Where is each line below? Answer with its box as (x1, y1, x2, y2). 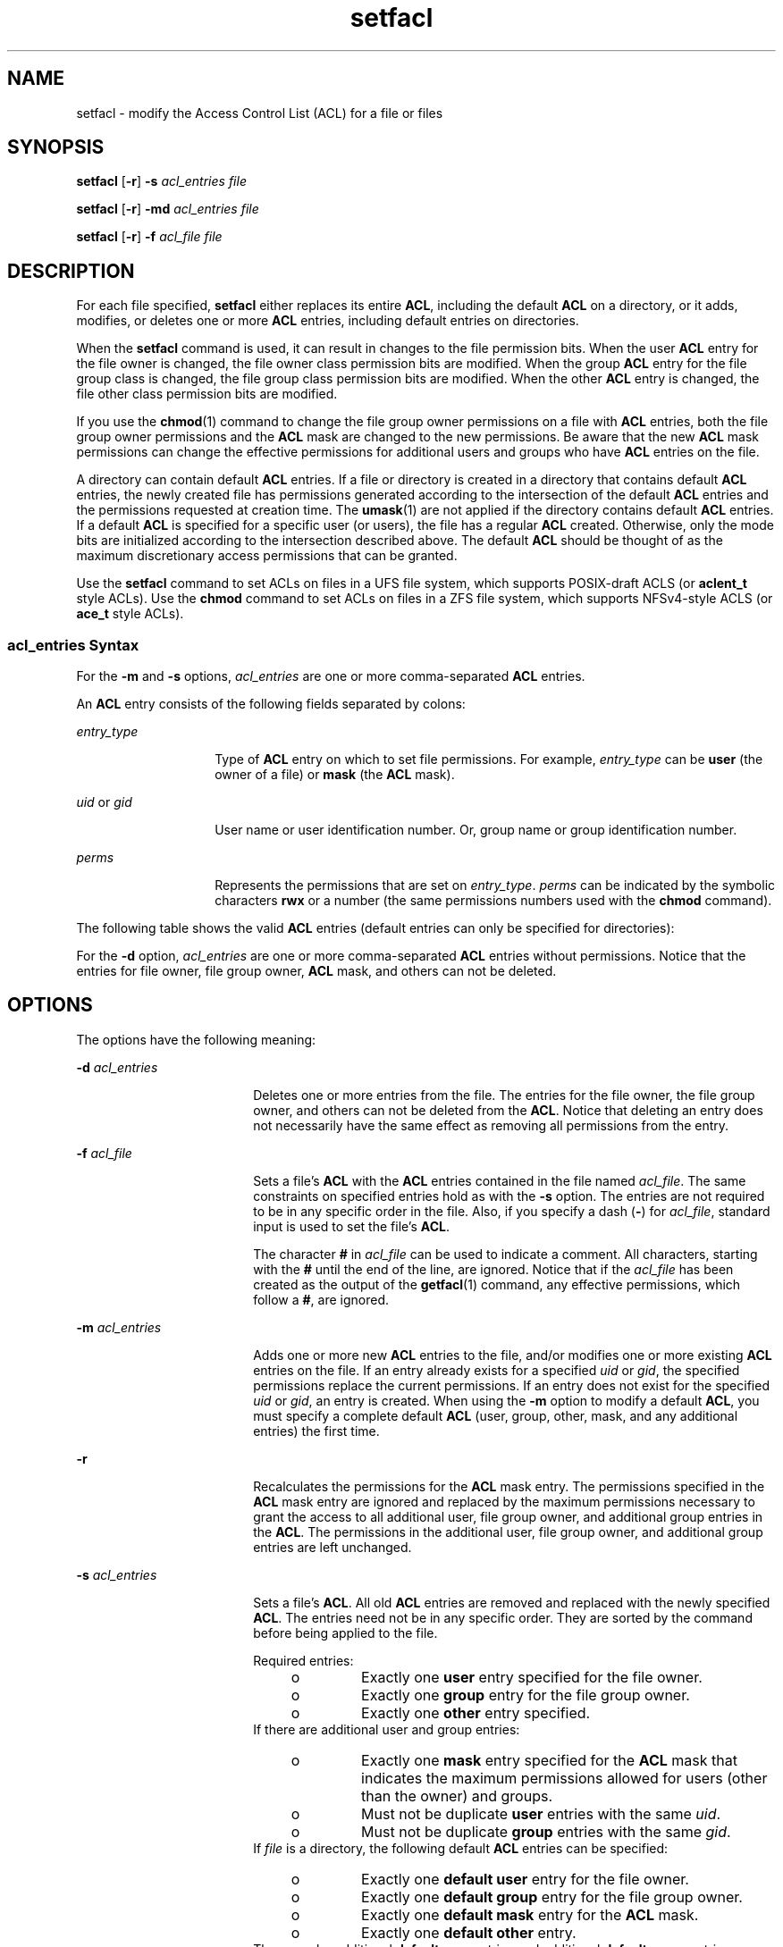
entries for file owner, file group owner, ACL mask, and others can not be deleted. (76, 963, 557, 979)
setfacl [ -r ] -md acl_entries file (76, 201, 259, 217)
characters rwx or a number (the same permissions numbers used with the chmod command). (215, 893, 772, 909)
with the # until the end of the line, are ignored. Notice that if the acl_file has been (253, 1261, 734, 1277)
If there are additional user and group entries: (253, 1721, 520, 1737)
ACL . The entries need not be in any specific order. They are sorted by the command (253, 1609, 753, 1625)
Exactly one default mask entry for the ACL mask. (361, 1905, 699, 1924)
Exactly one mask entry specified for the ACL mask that (361, 1750, 737, 1769)
